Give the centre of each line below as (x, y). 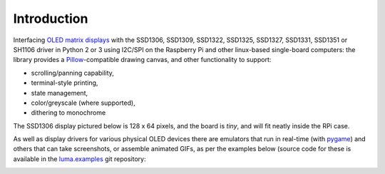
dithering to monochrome (68, 113)
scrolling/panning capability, (72, 73)
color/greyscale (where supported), (83, 103)
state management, (60, 93)
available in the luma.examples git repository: (79, 159)
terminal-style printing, (65, 83)
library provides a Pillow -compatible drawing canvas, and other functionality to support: (142, 60)
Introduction (51, 19)
